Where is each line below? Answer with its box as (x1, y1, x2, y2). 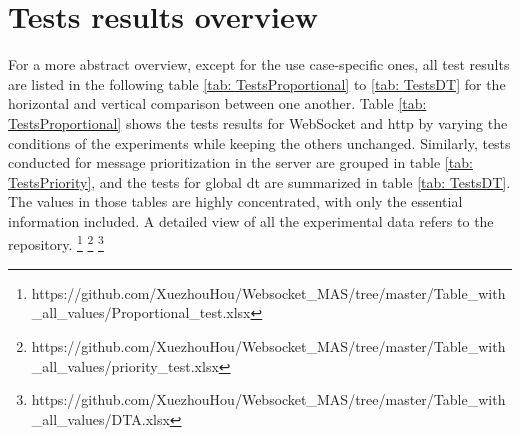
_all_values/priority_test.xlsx (31, 355, 219, 376)
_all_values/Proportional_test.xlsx (31, 302, 251, 323)
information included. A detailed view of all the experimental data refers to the (8, 210, 494, 231)
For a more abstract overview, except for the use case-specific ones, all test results (8, 54, 510, 75)
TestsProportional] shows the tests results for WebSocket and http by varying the (8, 112, 508, 133)
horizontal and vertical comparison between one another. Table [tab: (8, 93, 427, 114)
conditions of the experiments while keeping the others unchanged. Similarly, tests (8, 132, 511, 153)
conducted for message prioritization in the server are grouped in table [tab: (8, 152, 473, 173)
